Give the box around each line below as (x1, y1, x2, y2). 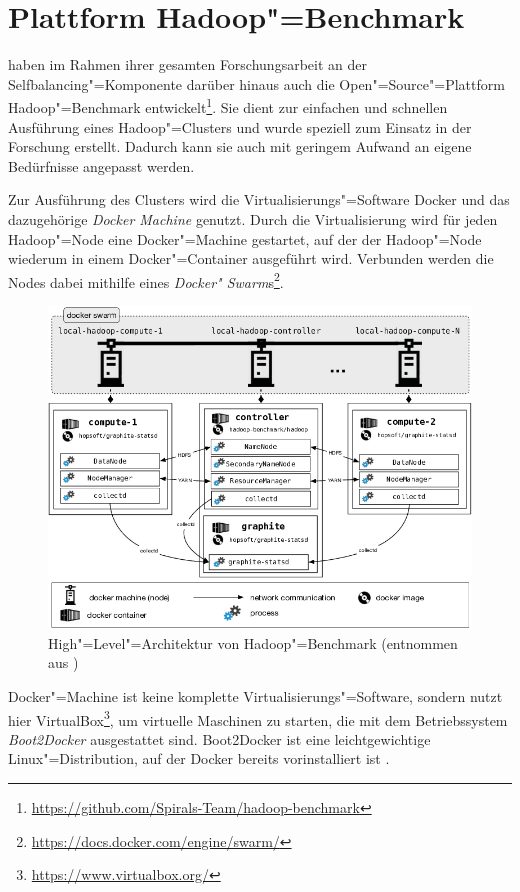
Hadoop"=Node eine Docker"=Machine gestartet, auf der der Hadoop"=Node (8, 228, 482, 249)
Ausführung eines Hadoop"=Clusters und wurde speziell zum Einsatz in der (8, 116, 472, 137)
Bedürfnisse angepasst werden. (8, 155, 195, 176)
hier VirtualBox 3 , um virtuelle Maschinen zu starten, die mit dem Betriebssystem (8, 706, 508, 730)
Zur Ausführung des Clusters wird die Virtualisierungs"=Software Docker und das (8, 189, 510, 210)
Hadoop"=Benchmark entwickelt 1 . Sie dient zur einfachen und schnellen (8, 94, 448, 117)
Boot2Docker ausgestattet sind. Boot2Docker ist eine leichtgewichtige (8, 728, 431, 749)
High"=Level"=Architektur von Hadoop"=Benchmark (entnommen (48, 632, 458, 653)
